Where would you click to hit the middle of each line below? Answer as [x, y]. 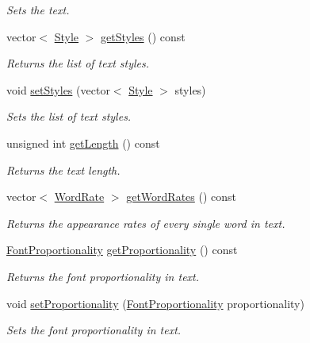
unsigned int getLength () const [83, 143]
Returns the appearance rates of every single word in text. [146, 223]
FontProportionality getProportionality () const [122, 250]
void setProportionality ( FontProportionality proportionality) [155, 303]
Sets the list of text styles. [69, 116]
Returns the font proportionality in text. [103, 276]
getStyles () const [143, 36]
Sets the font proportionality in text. [94, 330]
